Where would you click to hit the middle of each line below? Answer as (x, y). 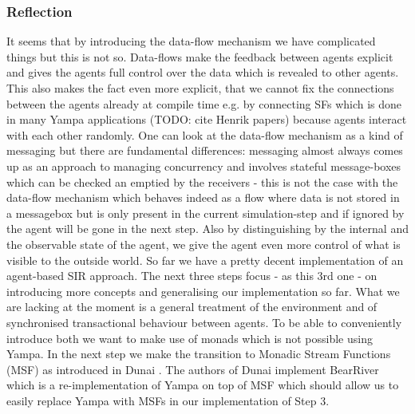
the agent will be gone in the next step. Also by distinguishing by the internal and (207, 229)
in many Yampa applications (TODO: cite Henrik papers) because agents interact (207, 119)
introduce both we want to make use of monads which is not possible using (190, 338)
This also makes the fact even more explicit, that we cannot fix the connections (200, 88)
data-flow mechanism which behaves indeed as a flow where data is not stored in (203, 197)
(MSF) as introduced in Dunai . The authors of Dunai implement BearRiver (193, 369)
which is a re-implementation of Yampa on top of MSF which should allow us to (203, 385)
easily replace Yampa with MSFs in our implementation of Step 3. (168, 400)
